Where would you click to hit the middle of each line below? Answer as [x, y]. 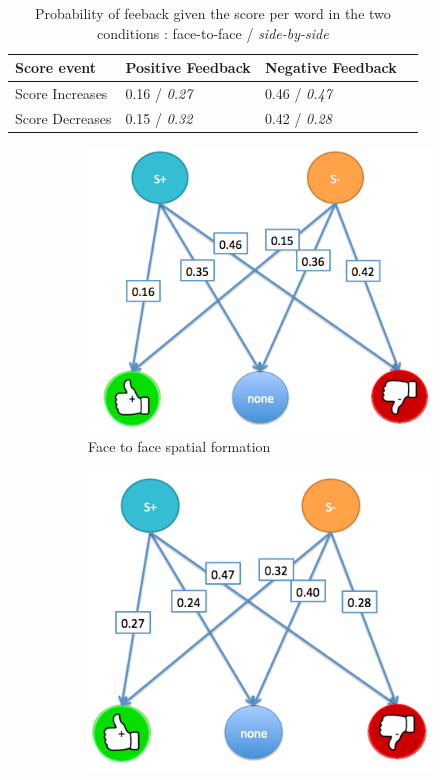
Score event [56, 67]
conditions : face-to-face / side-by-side [213, 32]
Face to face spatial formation [179, 445]
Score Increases [61, 93]
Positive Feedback [188, 67]
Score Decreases [63, 117]
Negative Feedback [330, 67]
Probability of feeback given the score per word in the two [212, 13]
